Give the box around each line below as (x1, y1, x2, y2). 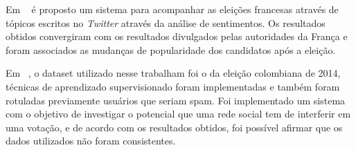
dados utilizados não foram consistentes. (6, 133, 176, 148)
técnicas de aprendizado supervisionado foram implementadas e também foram (6, 79, 340, 93)
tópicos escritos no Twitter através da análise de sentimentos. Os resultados (6, 15, 326, 30)
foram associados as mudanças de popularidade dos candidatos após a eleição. (6, 42, 336, 57)
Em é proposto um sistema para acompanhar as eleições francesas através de (6, 2, 339, 16)
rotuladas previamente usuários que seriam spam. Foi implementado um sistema (6, 93, 346, 107)
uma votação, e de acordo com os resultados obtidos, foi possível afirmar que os (6, 120, 343, 134)
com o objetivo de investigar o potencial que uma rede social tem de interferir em (6, 106, 351, 121)
